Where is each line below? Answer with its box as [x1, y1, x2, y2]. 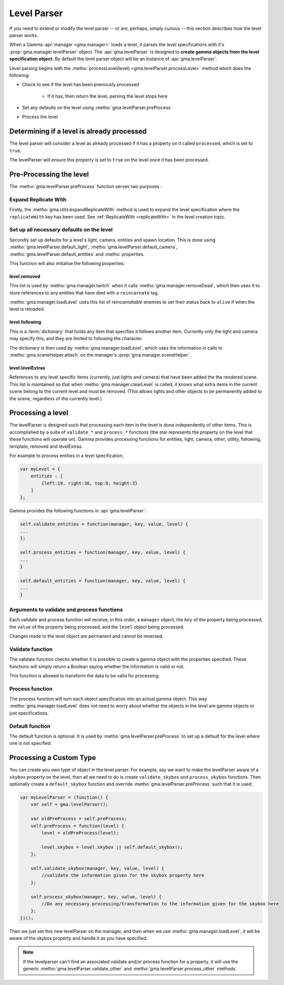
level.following [9, 319, 42, 325]
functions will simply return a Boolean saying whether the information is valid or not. [9, 663, 185, 669]
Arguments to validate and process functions [9, 606, 124, 613]
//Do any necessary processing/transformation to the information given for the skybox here [41, 901, 279, 906]
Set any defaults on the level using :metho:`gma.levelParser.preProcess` [22, 104, 172, 111]
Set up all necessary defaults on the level [9, 226, 113, 233]
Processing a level [9, 408, 68, 418]
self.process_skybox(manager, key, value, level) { [30, 894, 162, 899]
